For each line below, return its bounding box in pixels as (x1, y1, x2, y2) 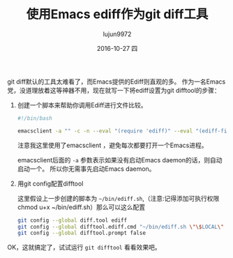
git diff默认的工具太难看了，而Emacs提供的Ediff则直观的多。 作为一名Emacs (7, 77, 226, 86)
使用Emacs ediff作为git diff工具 (26, 6, 209, 22)
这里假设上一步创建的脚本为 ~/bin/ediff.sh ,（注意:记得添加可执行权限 (17, 194, 220, 202)
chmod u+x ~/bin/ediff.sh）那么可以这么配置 (17, 203, 145, 211)
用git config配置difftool (17, 179, 84, 188)
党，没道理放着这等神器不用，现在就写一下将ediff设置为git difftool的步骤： (7, 86, 221, 94)
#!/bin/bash (17, 114, 52, 122)
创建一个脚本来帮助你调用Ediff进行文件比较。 (17, 100, 147, 109)
